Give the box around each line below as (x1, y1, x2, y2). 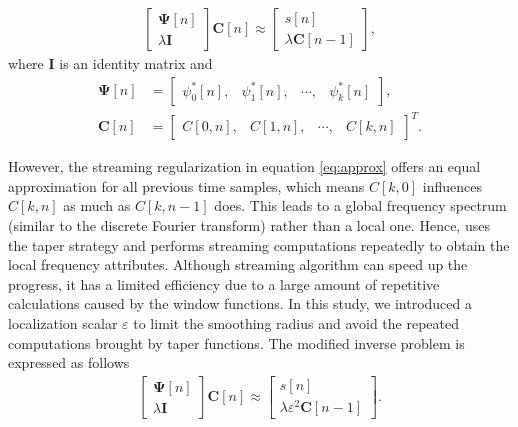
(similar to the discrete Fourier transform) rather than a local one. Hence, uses (8, 214, 490, 235)
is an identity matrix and (59, 53, 213, 74)
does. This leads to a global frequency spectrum (214, 195, 507, 216)
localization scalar (8, 312, 118, 333)
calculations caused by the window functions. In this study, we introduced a (8, 293, 473, 314)
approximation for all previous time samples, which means (8, 175, 365, 196)
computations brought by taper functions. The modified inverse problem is (8, 332, 465, 353)
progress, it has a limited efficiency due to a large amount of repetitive (8, 273, 440, 294)
